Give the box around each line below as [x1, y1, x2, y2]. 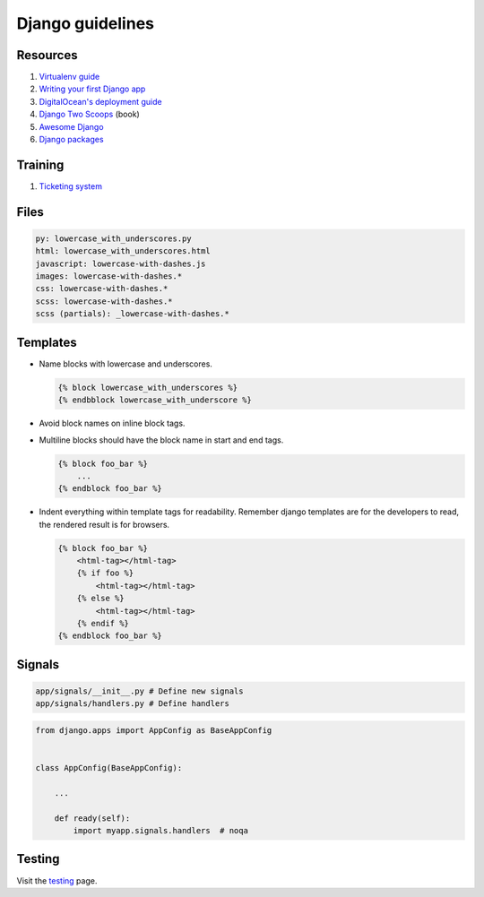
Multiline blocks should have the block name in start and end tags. [39, 435, 284, 445]
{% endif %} [76, 618, 130, 628]
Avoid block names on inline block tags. [39, 418, 186, 429]
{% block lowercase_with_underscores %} [57, 382, 238, 392]
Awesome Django [39, 121, 104, 132]
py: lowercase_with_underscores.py [35, 233, 192, 244]
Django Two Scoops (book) [39, 108, 141, 120]
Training [16, 157, 65, 172]
